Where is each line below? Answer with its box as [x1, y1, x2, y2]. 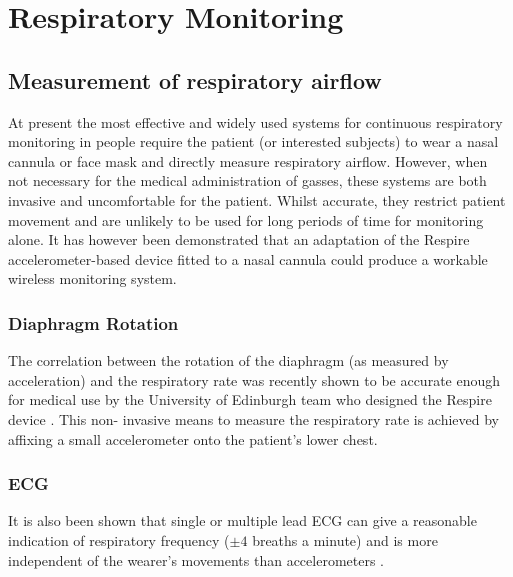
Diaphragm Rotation [8, 310, 179, 335]
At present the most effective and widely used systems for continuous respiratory [8, 111, 503, 132]
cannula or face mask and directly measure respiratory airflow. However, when [8, 150, 488, 171]
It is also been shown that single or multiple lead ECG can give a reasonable [8, 510, 477, 531]
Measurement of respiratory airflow [8, 64, 382, 95]
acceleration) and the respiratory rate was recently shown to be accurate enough [8, 369, 501, 390]
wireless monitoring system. [8, 268, 177, 289]
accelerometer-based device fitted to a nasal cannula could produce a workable [8, 248, 488, 269]
